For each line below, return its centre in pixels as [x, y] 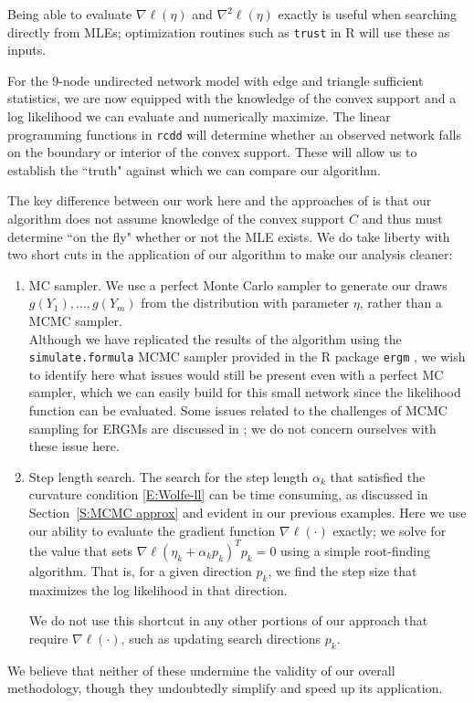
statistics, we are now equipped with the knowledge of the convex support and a [232, 98]
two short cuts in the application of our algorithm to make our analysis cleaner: [230, 254]
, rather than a [401, 303]
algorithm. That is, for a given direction [140, 570]
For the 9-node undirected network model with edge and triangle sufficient [216, 80]
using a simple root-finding [355, 550]
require [48, 638]
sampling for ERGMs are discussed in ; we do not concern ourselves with [232, 428]
